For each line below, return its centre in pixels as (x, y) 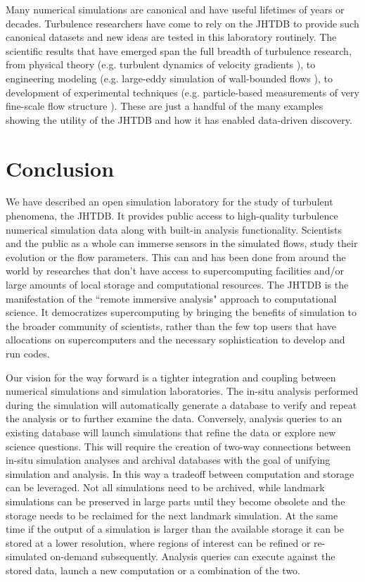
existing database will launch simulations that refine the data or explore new (171, 432)
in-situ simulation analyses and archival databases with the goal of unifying (168, 460)
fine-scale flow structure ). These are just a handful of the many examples (165, 106)
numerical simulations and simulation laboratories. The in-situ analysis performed (182, 391)
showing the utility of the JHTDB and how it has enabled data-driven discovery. (179, 119)
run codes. (28, 353)
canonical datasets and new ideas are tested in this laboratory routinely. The (171, 37)
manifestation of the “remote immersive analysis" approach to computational (171, 298)
